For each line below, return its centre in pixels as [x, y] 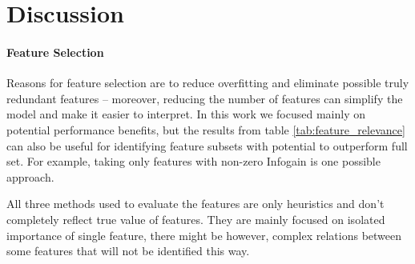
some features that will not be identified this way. [128, 251]
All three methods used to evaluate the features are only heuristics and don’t [195, 204]
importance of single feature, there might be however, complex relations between [204, 235]
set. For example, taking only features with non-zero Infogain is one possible [193, 161]
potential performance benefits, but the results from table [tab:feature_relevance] [206, 129]
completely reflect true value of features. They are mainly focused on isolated [196, 219]
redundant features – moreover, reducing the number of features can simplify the [205, 98]
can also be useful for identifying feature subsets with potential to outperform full [207, 145]
